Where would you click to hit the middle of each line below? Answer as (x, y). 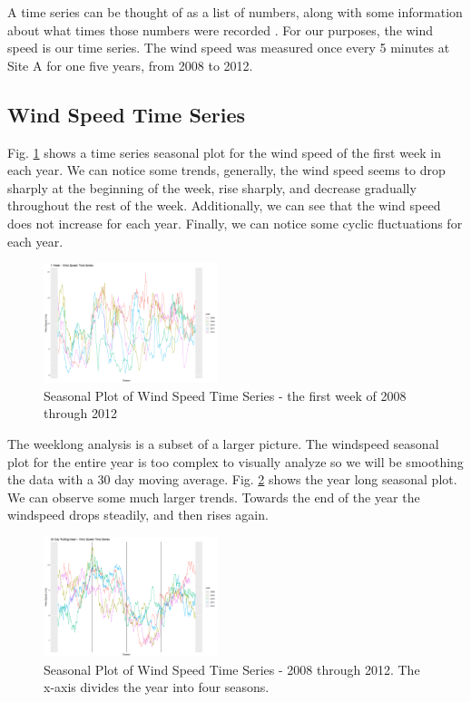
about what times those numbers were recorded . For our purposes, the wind (221, 29)
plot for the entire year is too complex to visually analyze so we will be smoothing (235, 461)
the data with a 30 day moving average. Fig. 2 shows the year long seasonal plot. (232, 479)
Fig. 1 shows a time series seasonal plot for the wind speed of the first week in (225, 152)
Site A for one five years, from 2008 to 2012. (130, 65)
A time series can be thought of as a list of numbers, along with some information (235, 12)
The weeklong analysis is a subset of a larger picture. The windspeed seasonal (223, 444)
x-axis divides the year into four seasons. (157, 687)
